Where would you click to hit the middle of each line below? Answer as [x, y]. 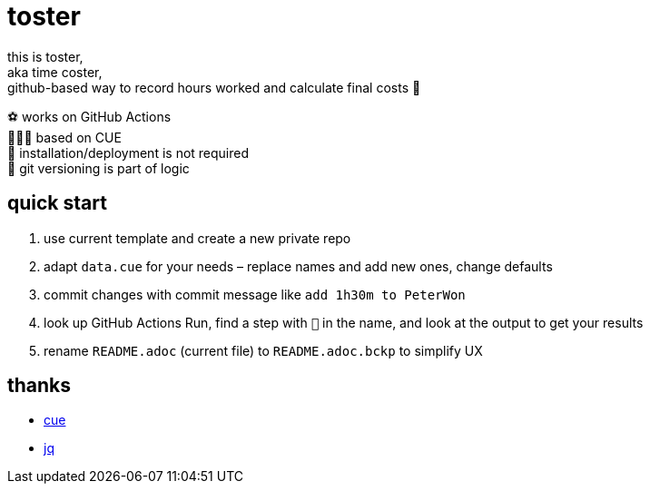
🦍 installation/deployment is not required [128, 152]
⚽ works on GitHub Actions [89, 116]
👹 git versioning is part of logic [98, 168]
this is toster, [45, 56]
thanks [39, 386]
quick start [57, 203]
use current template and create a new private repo [197, 238]
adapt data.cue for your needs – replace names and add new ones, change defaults [298, 266]
